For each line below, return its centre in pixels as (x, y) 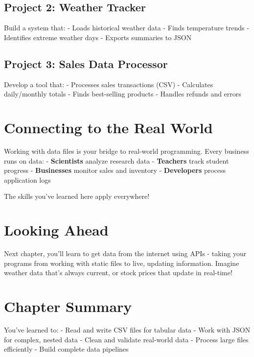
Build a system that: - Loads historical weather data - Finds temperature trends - (127, 28)
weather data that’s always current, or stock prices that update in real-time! (118, 273)
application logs (27, 179)
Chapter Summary (68, 306)
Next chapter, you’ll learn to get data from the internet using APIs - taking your (125, 253)
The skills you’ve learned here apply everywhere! (77, 196)
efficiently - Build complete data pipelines (66, 349)
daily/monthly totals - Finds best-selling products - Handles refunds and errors (123, 94)
